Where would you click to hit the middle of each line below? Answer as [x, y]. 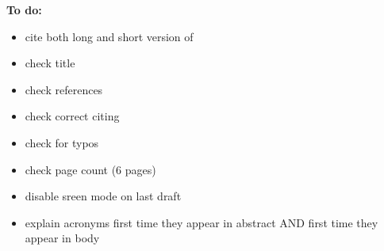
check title [50, 63]
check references [64, 89]
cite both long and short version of [109, 36]
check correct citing [72, 116]
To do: [24, 10]
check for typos [62, 142]
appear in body [62, 238]
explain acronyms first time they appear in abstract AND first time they [202, 222]
